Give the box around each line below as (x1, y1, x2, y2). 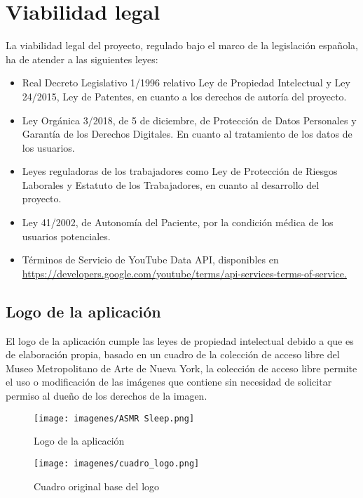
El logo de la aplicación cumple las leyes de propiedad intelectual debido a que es (6, 333, 354, 348)
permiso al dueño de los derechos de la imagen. (6, 388, 207, 403)
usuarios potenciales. (22, 228, 111, 243)
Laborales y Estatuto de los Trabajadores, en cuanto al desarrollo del (22, 177, 320, 192)
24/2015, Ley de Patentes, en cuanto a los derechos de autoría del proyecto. (22, 89, 347, 103)
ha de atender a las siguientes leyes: (6, 51, 158, 66)
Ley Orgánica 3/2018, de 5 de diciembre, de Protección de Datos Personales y (22, 112, 357, 127)
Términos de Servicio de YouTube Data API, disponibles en (22, 252, 279, 267)
